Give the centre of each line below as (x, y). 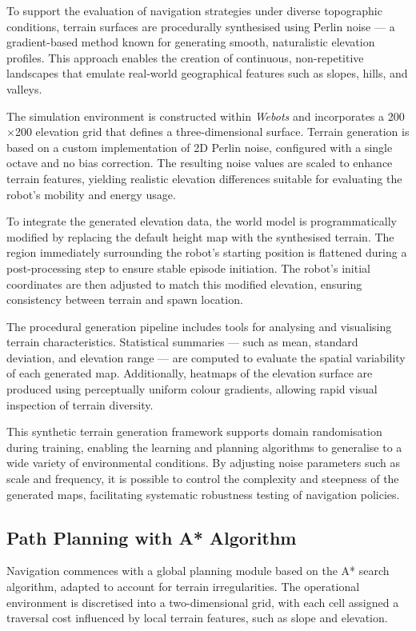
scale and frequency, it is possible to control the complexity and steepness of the (203, 479)
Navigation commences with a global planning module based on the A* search (198, 571)
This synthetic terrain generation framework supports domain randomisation (194, 431)
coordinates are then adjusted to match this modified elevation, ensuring (184, 284)
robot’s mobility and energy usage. (91, 194)
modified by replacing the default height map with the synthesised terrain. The (200, 236)
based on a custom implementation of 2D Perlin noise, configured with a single (200, 147)
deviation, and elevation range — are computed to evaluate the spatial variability (206, 357)
